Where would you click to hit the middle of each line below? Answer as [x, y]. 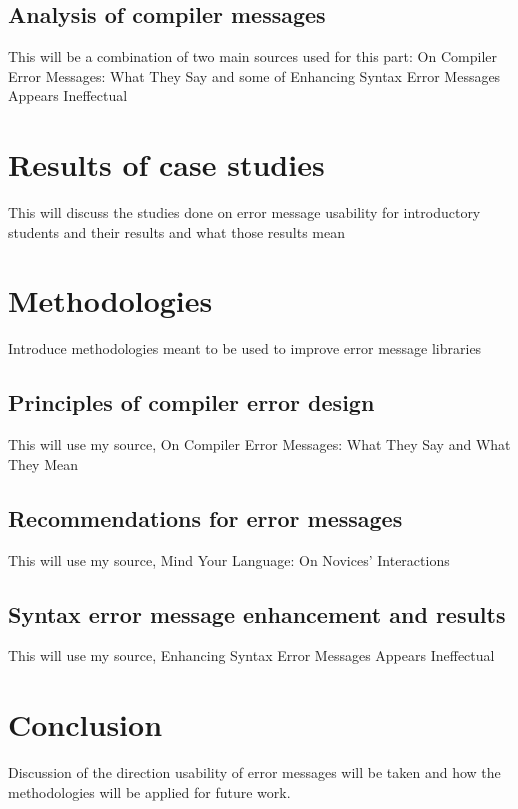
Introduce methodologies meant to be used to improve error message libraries [245, 348]
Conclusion [85, 724]
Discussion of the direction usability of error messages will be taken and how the [254, 772]
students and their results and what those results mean [177, 231]
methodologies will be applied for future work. [149, 791]
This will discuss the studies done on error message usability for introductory [244, 212]
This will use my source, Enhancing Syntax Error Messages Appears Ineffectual [251, 655]
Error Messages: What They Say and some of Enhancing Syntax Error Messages [254, 75]
